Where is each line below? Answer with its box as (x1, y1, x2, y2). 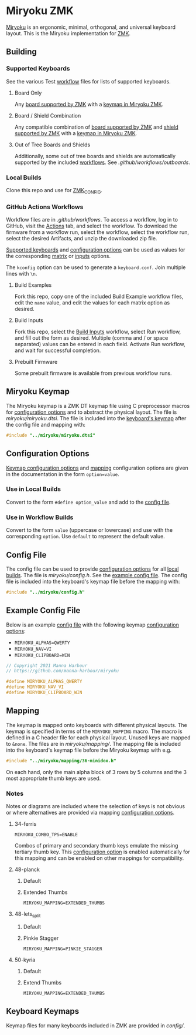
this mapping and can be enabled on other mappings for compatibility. (14, 854, 184, 862)
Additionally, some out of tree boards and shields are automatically (14, 152, 176, 159)
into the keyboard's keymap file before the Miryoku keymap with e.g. (6, 746, 172, 753)
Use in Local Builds (6, 485, 61, 493)
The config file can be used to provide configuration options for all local (6, 565, 179, 572)
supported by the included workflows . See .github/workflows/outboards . (14, 159, 190, 166)
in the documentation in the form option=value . (6, 470, 119, 477)
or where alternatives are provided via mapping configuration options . (6, 809, 174, 816)
